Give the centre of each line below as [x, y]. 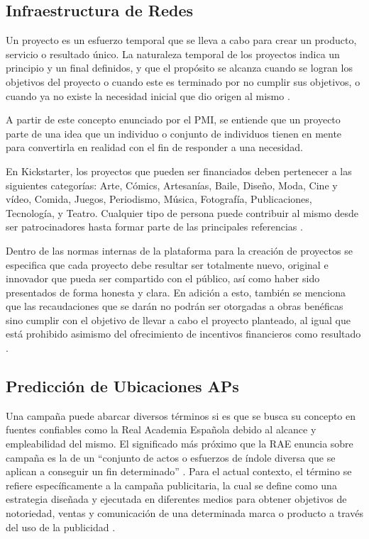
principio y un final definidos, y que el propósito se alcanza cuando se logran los [179, 68]
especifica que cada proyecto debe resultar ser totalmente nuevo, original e [167, 264]
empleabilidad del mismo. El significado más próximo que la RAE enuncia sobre [180, 444]
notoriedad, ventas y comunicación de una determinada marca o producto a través [184, 513]
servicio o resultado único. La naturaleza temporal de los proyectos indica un [173, 54]
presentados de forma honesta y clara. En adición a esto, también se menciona [176, 292]
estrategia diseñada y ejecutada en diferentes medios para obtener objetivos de [176, 499]
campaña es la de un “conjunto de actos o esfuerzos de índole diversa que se [171, 457]
